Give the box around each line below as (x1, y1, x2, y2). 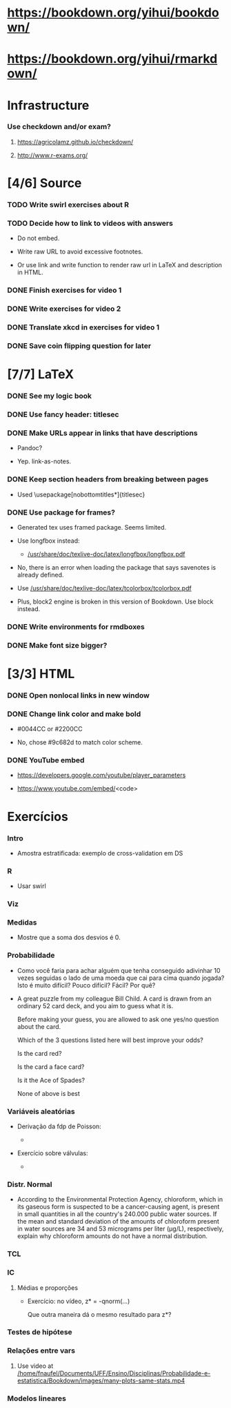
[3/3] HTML (7, 666, 75, 682)
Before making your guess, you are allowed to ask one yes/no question (17, 1015, 219, 1023)
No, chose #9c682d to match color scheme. (17, 738, 143, 746)
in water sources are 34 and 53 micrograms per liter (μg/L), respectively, (17, 1224, 224, 1233)
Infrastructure (7, 97, 90, 113)
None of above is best (17, 1089, 81, 1097)
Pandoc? (17, 444, 43, 452)
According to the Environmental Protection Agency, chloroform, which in (17, 1195, 223, 1204)
